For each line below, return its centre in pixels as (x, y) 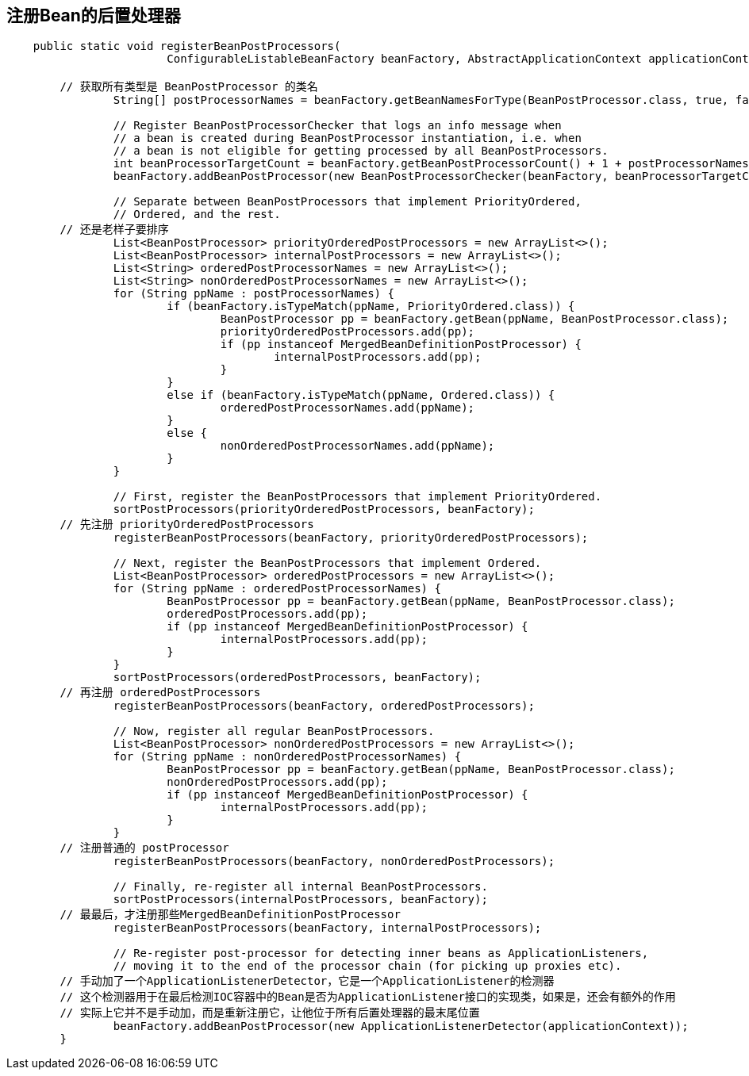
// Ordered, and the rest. (197, 214)
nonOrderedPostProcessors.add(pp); (277, 782)
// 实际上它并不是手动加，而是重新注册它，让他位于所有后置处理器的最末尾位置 (270, 1013)
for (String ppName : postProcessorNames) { (254, 294)
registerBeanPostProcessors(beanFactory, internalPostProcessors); (327, 928)
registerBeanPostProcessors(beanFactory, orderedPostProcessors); (324, 706)
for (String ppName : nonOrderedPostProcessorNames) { (287, 757)
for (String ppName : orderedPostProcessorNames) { (277, 589)
